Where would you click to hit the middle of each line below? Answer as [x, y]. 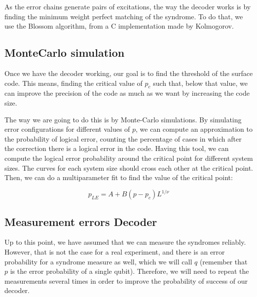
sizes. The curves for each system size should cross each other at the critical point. [129, 167]
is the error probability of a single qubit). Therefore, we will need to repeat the [129, 271]
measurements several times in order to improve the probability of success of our [126, 280]
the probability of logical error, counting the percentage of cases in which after [123, 138]
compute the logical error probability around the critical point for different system [129, 158]
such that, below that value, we [200, 83]
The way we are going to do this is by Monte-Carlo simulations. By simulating [123, 119]
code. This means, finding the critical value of [73, 83]
